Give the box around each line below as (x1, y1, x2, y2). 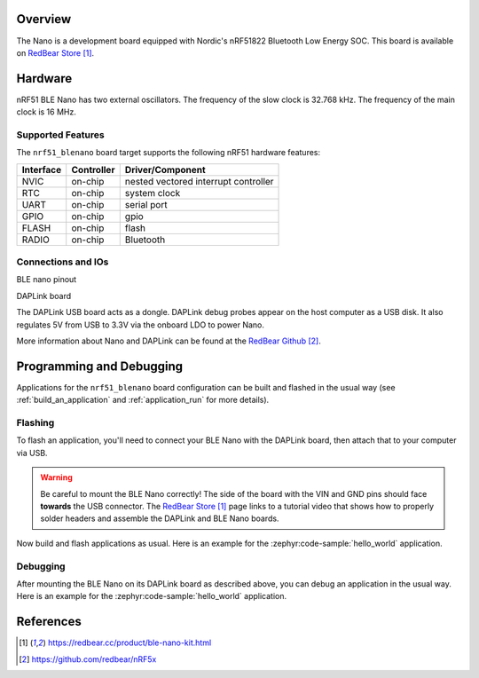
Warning (40, 472, 73, 483)
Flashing (16, 417, 55, 430)
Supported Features (16, 129, 106, 141)
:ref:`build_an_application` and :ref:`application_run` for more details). (16, 395, 270, 406)
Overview (16, 12, 72, 27)
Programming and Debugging (16, 359, 184, 374)
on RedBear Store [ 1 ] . (16, 47, 95, 58)
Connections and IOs (16, 256, 109, 268)
